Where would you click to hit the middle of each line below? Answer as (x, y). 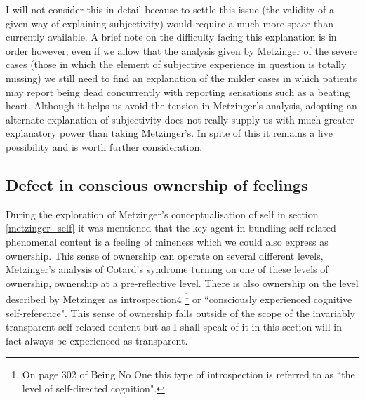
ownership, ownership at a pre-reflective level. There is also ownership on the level (182, 282)
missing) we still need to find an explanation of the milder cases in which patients (181, 78)
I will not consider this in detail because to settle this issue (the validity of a (170, 9)
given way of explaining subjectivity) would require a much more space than (170, 23)
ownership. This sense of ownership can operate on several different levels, (165, 255)
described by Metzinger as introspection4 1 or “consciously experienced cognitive (179, 298)
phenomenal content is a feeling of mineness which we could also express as (167, 241)
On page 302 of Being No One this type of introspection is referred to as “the (188, 374)
